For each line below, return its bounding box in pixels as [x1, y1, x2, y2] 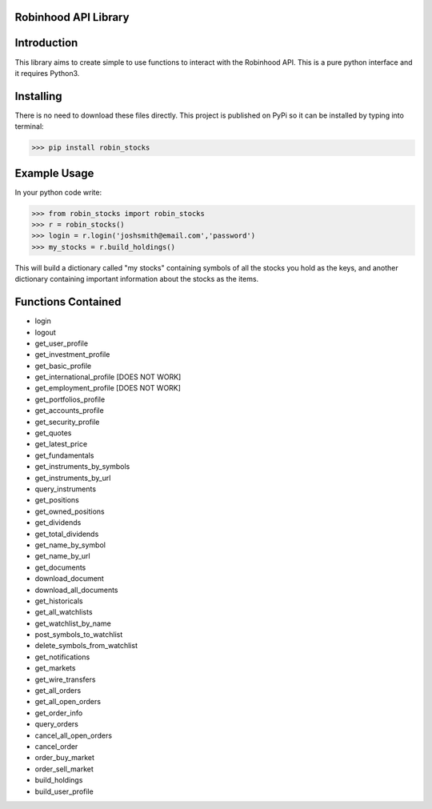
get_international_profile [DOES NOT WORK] [34, 372, 182, 382]
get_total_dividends [34, 529, 99, 539]
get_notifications [34, 652, 90, 662]
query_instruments [34, 484, 96, 494]
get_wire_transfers [34, 675, 96, 684]
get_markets [34, 663, 76, 673]
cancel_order [34, 741, 78, 751]
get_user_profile [34, 338, 88, 348]
